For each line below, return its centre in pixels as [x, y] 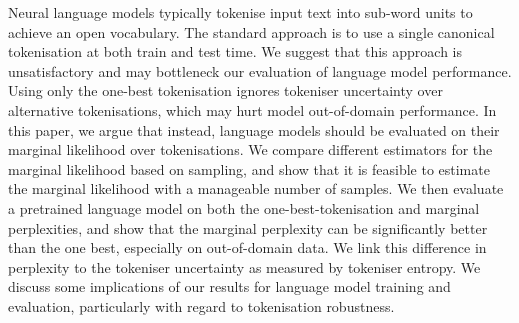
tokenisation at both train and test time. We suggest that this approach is [235, 51]
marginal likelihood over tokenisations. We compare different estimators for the [250, 149]
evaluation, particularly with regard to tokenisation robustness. [201, 305]
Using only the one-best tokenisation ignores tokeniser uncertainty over [225, 90]
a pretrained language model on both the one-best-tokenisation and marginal [244, 207]
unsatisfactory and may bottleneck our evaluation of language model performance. [260, 70]
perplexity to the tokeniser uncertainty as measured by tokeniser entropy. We [244, 266]
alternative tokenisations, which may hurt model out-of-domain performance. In [252, 109]
